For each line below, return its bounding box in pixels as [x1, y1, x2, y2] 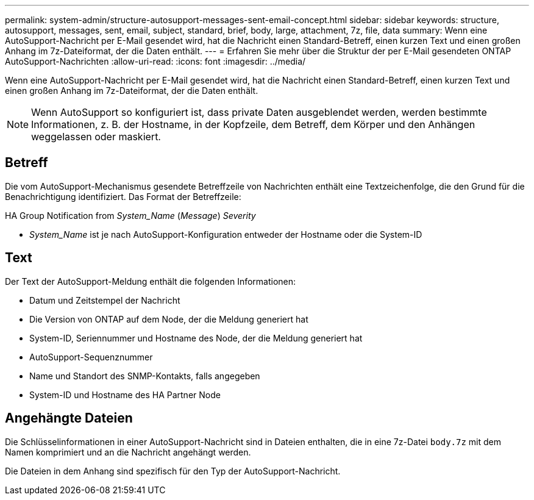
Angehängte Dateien [5, 410, 133, 426]
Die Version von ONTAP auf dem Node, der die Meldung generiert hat [29, 313, 308, 324]
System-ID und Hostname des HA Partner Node [29, 389, 221, 400]
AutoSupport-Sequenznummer [29, 351, 153, 362]
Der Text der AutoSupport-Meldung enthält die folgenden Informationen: [5, 276, 296, 287]
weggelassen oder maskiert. [31, 130, 161, 143]
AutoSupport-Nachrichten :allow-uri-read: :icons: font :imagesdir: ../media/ [5, 56, 306, 66]
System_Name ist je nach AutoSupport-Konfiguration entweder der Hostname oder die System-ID [29, 229, 422, 240]
